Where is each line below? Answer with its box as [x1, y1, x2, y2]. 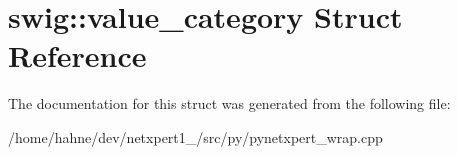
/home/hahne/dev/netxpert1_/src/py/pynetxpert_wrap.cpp [8, 126, 383, 147]
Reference [8, 35, 147, 76]
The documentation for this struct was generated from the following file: [8, 93, 451, 114]
